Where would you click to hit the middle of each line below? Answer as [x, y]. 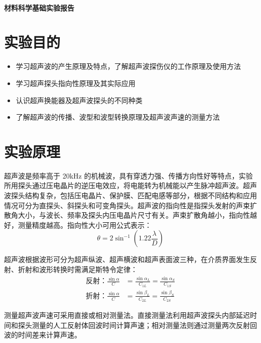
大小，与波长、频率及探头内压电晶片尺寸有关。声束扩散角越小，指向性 [134, 215]
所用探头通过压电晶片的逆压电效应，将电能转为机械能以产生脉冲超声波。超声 [130, 185]
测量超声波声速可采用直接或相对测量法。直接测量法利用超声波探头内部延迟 [127, 315]
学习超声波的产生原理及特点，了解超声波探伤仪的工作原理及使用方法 [128, 66]
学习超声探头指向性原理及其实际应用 [76, 83]
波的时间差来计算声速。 [43, 335]
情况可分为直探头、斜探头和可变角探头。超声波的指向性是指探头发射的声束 [127, 205]
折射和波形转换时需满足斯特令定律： [78, 269]
